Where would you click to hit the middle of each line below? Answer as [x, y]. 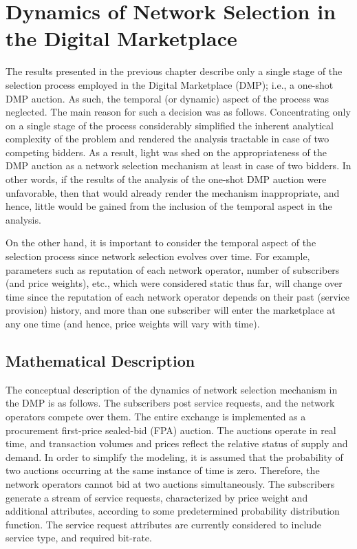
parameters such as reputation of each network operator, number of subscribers [173, 269]
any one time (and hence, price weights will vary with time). [133, 323]
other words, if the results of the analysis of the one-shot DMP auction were [166, 179]
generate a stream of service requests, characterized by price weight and [157, 497]
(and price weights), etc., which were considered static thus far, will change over [174, 283]
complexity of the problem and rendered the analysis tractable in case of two [167, 139]
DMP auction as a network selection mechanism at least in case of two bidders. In [178, 165]
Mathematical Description [100, 360]
